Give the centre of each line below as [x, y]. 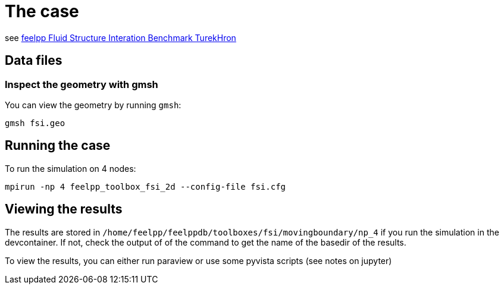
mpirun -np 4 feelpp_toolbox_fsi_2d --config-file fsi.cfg [145, 186]
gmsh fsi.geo [35, 123]
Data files [34, 61]
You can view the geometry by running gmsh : [93, 105]
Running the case [58, 146]
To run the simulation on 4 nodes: [71, 168]
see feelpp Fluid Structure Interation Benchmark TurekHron [120, 37]
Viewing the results [64, 209]
